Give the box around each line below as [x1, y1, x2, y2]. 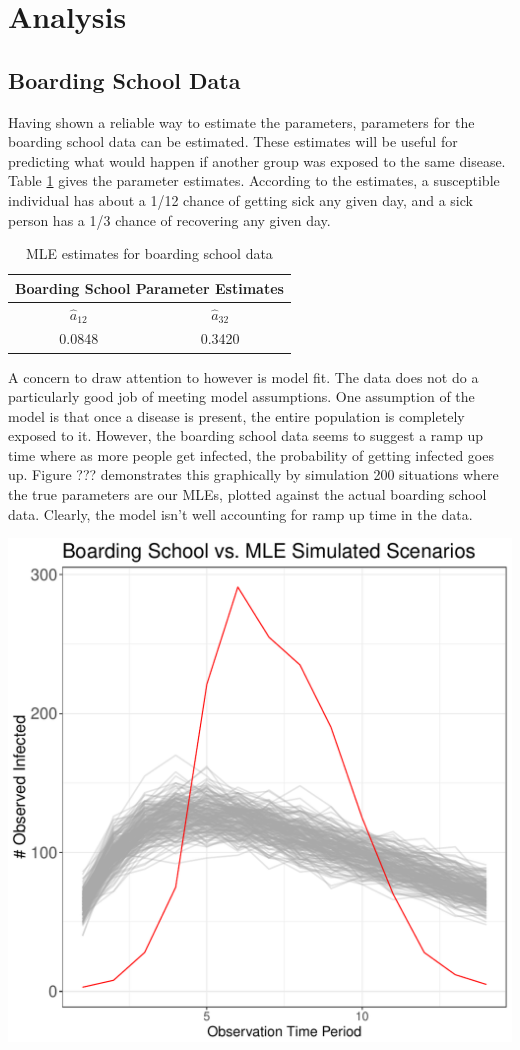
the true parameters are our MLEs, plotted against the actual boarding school [8, 484, 487, 505]
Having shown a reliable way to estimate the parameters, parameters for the [8, 111, 475, 132]
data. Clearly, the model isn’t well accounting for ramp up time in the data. [8, 503, 473, 524]
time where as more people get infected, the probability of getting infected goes [8, 444, 494, 465]
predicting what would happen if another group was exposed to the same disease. [8, 150, 506, 171]
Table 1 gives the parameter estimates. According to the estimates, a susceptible [8, 170, 500, 191]
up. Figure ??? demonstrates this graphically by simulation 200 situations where [8, 464, 499, 485]
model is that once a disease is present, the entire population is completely [8, 405, 465, 426]
